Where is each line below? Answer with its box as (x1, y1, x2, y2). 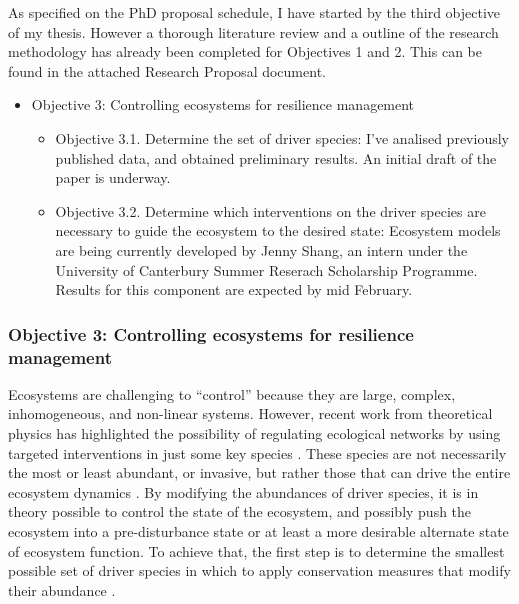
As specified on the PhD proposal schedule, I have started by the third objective (8, 2, 501, 22)
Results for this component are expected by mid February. (55, 279, 413, 300)
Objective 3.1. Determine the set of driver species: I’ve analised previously (55, 127, 509, 148)
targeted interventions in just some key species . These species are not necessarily (8, 442, 507, 463)
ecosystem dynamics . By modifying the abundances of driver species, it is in (8, 481, 479, 502)
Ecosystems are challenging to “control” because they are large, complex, (8, 383, 456, 404)
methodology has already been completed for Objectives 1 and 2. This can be (8, 41, 482, 62)
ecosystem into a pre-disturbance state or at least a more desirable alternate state (8, 521, 509, 542)
